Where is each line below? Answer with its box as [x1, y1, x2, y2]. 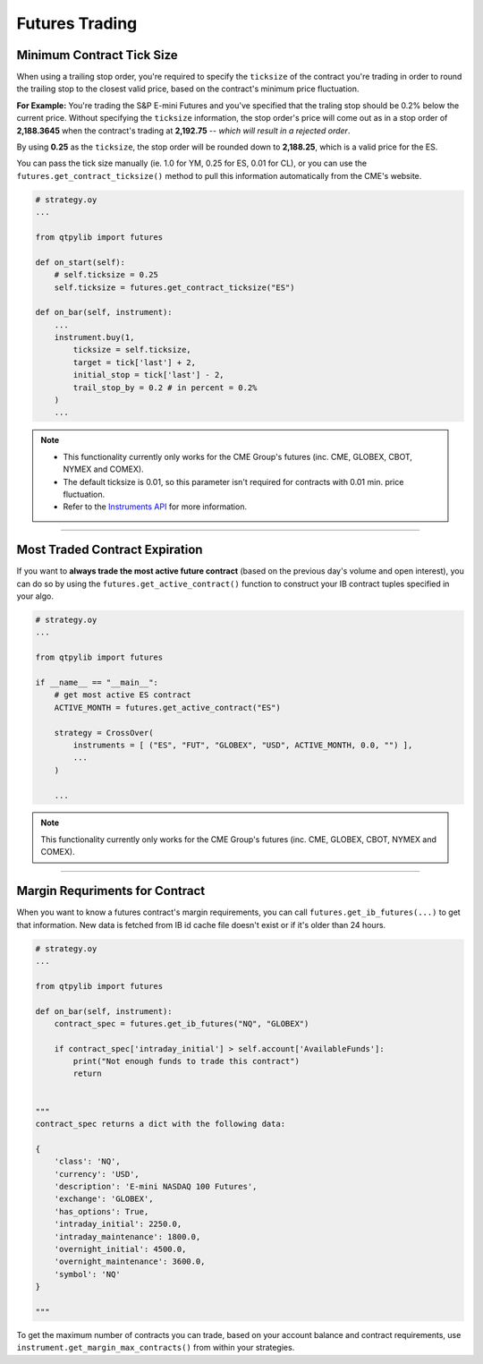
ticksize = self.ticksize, [72, 345, 191, 355]
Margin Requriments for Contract [16, 883, 206, 899]
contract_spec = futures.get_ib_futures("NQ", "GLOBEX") [54, 1019, 309, 1028]
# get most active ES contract [54, 690, 191, 700]
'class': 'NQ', [54, 1156, 121, 1167]
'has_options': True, [54, 1206, 149, 1216]
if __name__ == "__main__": [35, 677, 158, 687]
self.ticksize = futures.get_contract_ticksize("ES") [54, 282, 295, 293]
